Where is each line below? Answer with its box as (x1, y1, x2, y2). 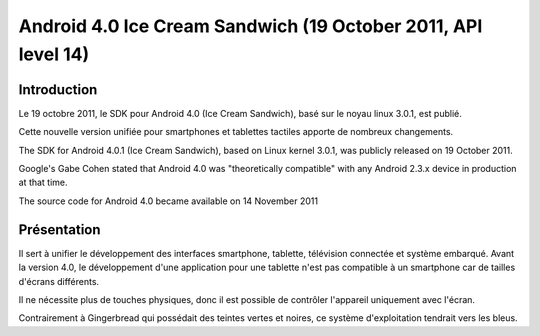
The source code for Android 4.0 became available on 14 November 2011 (18, 195, 319, 207)
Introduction (18, 81, 98, 98)
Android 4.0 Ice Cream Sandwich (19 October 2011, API (18, 15, 483, 37)
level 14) (18, 43, 90, 65)
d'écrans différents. (18, 275, 100, 287)
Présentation (18, 221, 101, 238)
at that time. (18, 176, 69, 189)
